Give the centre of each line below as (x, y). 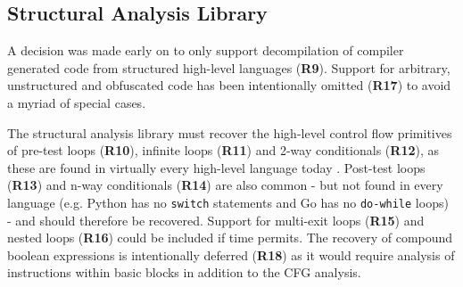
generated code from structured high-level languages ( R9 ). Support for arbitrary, (229, 67)
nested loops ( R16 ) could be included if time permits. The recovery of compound (230, 238)
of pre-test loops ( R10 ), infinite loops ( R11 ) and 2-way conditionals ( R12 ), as (223, 150)
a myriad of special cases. (77, 102)
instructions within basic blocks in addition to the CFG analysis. (184, 272)
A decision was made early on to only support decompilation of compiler (206, 50)
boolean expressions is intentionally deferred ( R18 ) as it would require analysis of (231, 254)
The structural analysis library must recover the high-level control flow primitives (230, 132)
